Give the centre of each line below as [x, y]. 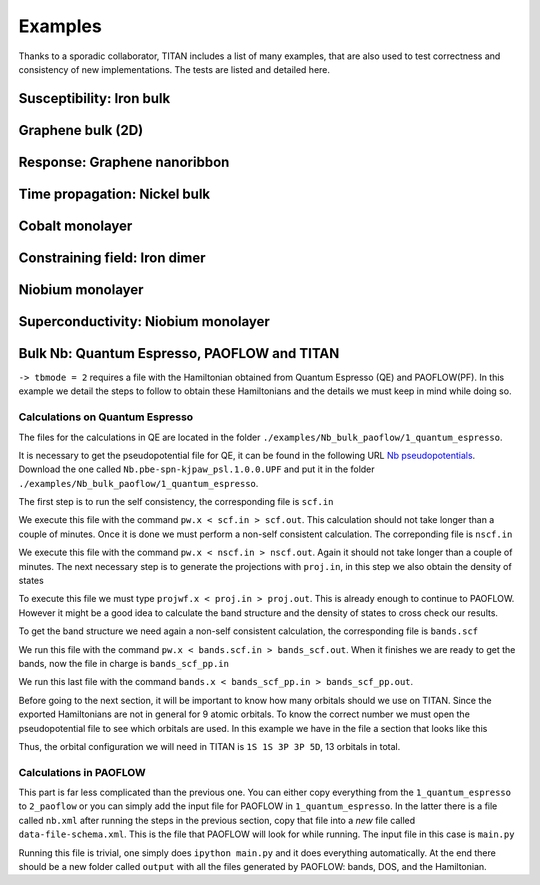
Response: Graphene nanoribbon [124, 161]
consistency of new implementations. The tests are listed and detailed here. [174, 69]
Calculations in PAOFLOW [82, 772]
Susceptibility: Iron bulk [94, 98]
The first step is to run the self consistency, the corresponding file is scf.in [176, 502]
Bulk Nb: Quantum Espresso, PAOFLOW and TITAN [179, 353]
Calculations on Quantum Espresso [106, 417]
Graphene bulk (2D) [81, 130]
